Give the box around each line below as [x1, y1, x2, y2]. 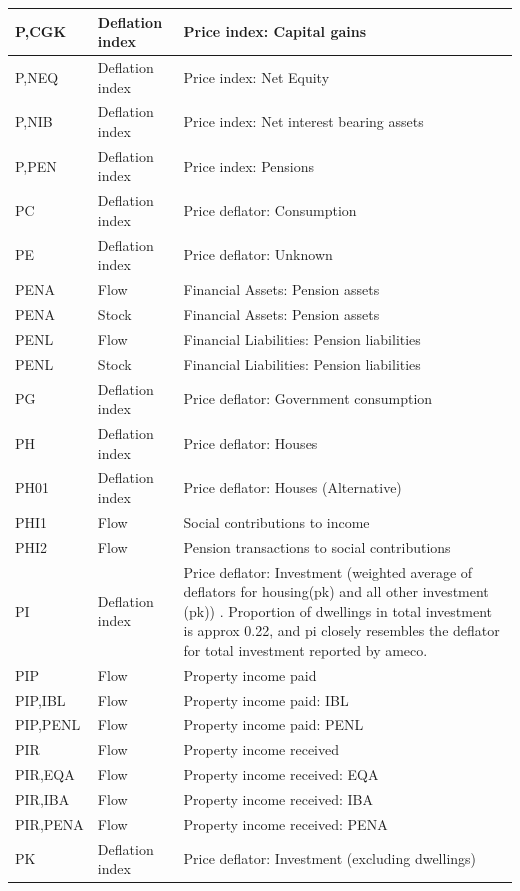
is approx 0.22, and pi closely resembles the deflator [183, 620, 500, 641]
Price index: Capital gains [183, 21, 367, 42]
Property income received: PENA [183, 813, 388, 834]
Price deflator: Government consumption [183, 388, 433, 409]
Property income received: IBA [183, 788, 374, 809]
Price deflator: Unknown [183, 244, 333, 265]
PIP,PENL [15, 714, 81, 735]
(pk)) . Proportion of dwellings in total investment [183, 600, 493, 621]
